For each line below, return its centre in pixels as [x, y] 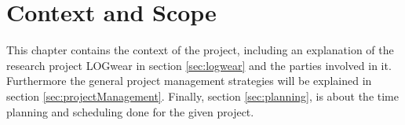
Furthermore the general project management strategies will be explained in [189, 81]
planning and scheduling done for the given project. [130, 111]
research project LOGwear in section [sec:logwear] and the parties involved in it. [199, 65]
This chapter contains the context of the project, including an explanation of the [200, 50]
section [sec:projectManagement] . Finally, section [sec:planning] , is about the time [202, 96]
